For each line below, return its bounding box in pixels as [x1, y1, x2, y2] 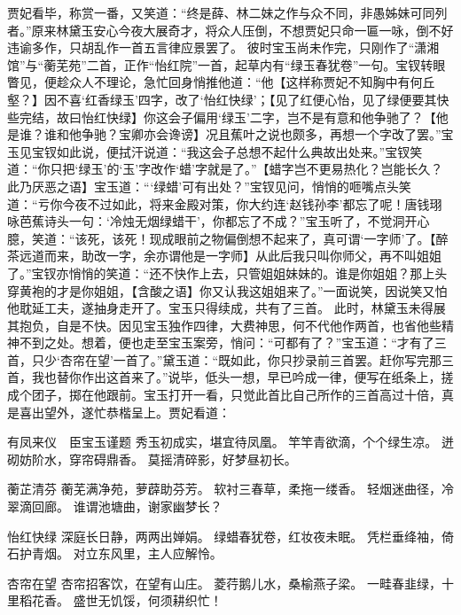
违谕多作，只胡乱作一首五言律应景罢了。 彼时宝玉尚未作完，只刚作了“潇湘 [7, 38, 440, 57]
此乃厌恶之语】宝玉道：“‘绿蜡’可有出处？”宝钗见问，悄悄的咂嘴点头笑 [7, 176, 411, 195]
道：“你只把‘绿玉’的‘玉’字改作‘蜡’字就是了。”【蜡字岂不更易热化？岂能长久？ [7, 160, 443, 178]
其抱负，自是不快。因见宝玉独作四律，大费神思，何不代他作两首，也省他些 [7, 315, 441, 334]
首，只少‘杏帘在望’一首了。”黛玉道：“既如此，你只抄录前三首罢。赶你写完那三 [7, 350, 454, 369]
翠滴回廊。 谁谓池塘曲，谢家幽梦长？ [7, 497, 223, 516]
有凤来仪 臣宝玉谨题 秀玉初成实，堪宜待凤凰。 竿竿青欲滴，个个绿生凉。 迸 [7, 432, 454, 451]
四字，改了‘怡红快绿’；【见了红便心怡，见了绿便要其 [137, 90, 437, 108]
